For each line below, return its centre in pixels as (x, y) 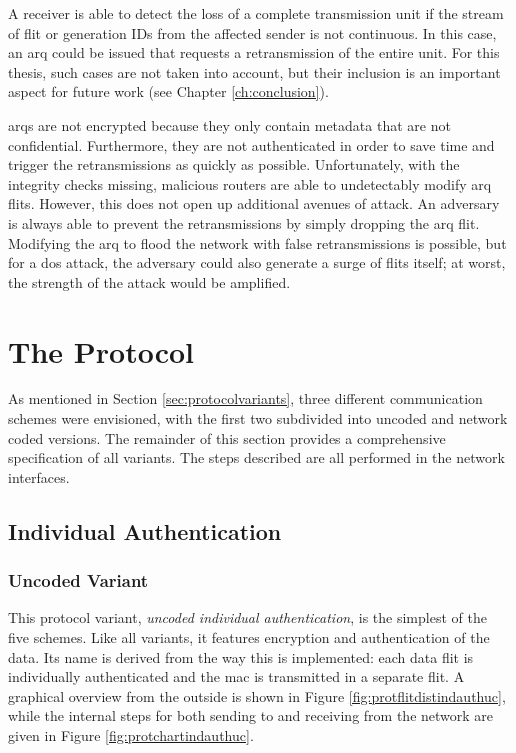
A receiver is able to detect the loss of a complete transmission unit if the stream (256, 13)
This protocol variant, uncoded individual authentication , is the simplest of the (247, 617)
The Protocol (101, 350)
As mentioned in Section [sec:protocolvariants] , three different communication (245, 398)
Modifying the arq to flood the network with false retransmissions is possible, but (257, 242)
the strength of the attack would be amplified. (149, 281)
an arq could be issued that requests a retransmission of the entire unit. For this (254, 52)
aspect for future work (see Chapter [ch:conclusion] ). (168, 91)
